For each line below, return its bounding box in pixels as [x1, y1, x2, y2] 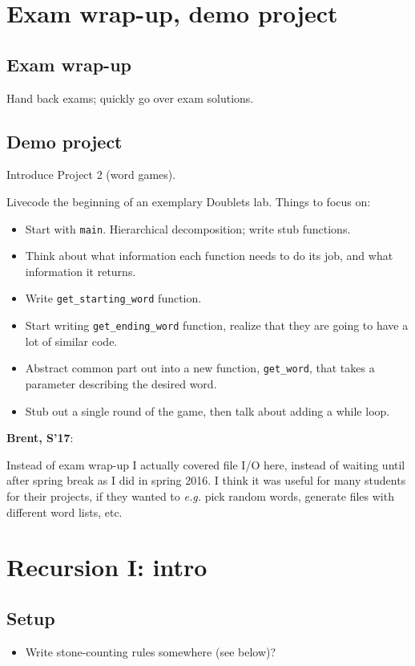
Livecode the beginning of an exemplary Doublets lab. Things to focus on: [6, 193, 371, 209]
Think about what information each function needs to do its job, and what [25, 247, 393, 264]
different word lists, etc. [6, 503, 123, 520]
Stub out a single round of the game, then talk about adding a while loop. [25, 402, 390, 419]
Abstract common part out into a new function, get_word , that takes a [25, 359, 375, 376]
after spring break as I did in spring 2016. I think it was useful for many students [6, 472, 406, 489]
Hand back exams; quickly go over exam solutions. [6, 89, 254, 106]
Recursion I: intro [6, 550, 207, 583]
